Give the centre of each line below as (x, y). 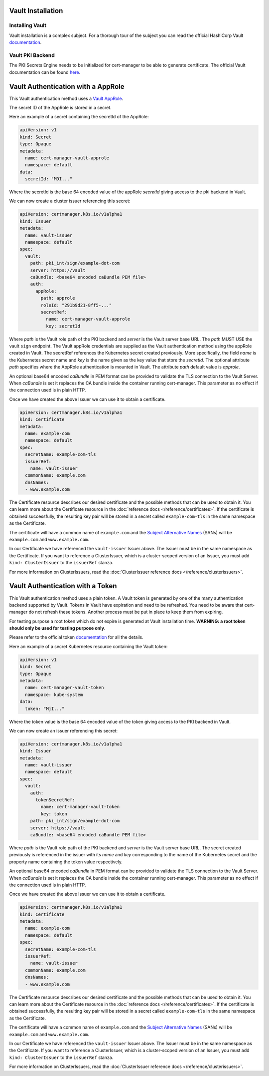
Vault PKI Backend (32, 55)
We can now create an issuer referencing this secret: (64, 730)
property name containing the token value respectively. (66, 862)
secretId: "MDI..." (49, 179)
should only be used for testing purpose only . (57, 628)
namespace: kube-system (54, 695)
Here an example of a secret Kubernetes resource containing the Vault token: (88, 646)
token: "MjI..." (45, 709)
